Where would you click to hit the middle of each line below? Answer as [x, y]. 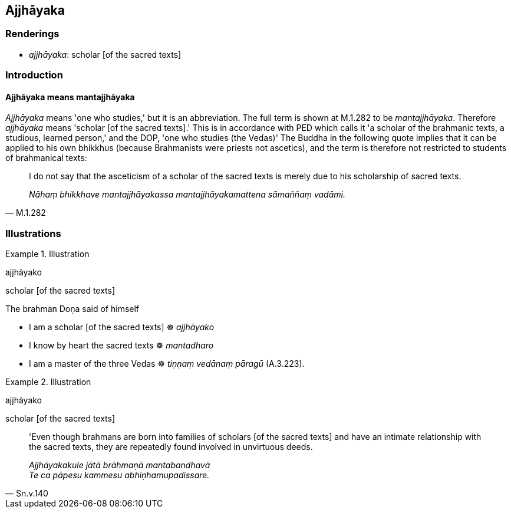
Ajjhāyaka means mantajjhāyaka [70, 97]
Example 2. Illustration [48, 382]
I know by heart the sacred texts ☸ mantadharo [121, 346]
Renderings [32, 34]
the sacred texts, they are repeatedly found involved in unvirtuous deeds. [171, 447]
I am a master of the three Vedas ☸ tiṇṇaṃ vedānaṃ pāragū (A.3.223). [167, 364]
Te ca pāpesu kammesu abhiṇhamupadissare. [119, 475]
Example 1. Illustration [47, 254]
